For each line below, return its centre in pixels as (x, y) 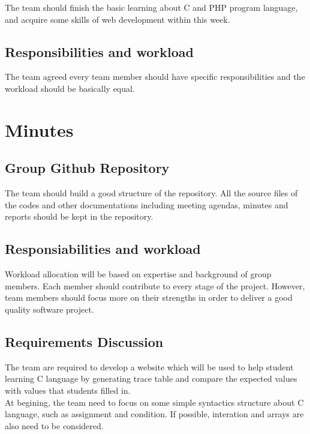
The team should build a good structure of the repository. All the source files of (151, 193)
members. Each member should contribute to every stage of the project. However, (155, 285)
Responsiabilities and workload (103, 249)
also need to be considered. (54, 425)
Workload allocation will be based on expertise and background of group (138, 274)
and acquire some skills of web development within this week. (118, 19)
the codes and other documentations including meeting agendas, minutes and (147, 204)
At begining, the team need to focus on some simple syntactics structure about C (154, 402)
